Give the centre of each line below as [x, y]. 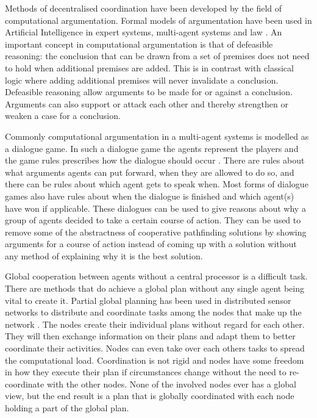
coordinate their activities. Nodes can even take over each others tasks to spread [155, 348]
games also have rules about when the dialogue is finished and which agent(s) [150, 196]
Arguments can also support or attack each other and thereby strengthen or [147, 103]
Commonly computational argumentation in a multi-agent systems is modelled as [157, 136]
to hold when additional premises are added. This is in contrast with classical [149, 67]
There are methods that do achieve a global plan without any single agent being [155, 288]
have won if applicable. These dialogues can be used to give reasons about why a [155, 208]
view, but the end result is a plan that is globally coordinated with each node [150, 396]
